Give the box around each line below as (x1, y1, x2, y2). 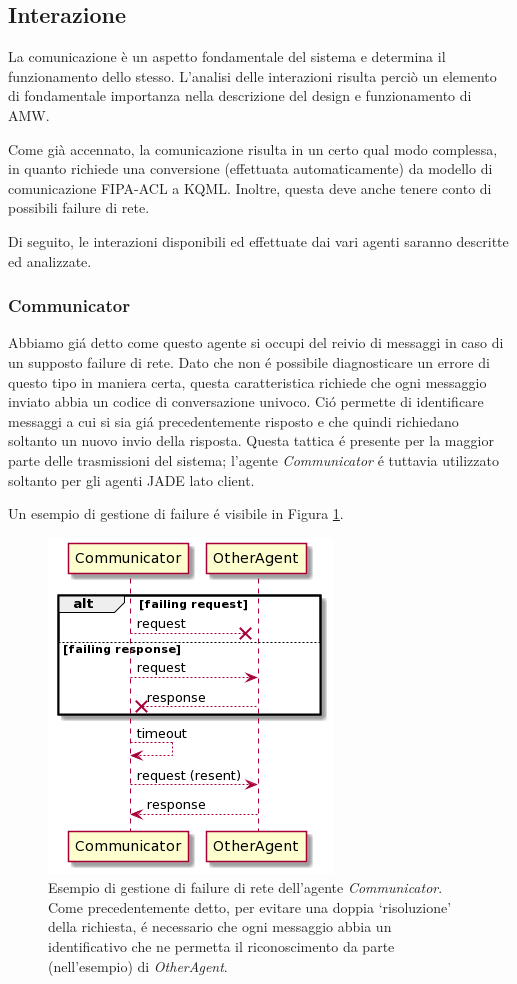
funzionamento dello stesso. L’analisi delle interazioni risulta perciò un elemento (8, 65, 497, 86)
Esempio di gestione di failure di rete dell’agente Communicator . (48, 877, 443, 898)
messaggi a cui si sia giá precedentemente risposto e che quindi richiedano (8, 410, 459, 431)
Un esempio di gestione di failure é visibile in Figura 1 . (8, 503, 344, 524)
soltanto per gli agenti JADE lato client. (8, 469, 255, 490)
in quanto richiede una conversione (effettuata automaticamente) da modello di (8, 158, 493, 179)
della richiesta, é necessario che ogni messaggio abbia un (48, 916, 392, 937)
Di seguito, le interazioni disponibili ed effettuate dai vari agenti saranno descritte (8, 230, 509, 251)
